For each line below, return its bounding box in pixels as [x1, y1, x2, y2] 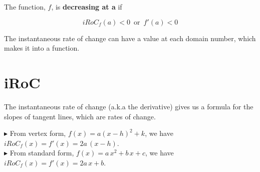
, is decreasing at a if [51, 2, 122, 12]
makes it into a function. [4, 43, 80, 53]
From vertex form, [10, 128, 66, 138]
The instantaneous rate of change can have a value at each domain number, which [4, 33, 256, 43]
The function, [4, 2, 46, 12]
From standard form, [10, 147, 74, 158]
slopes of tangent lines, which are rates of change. [4, 111, 156, 121]
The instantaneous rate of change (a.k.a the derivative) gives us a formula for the [4, 101, 253, 111]
